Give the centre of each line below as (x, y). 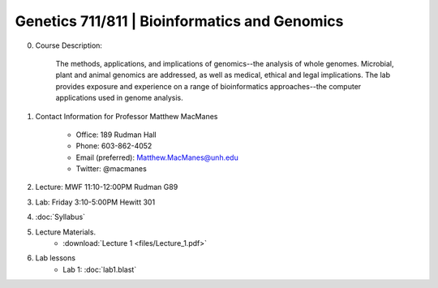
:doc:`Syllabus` (60, 217)
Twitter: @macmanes (112, 169)
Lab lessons (56, 258)
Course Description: (69, 45)
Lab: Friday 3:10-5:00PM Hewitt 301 (95, 202)
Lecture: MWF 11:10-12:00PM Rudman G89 (107, 187)
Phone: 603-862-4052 (114, 146)
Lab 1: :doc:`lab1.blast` (100, 269)
